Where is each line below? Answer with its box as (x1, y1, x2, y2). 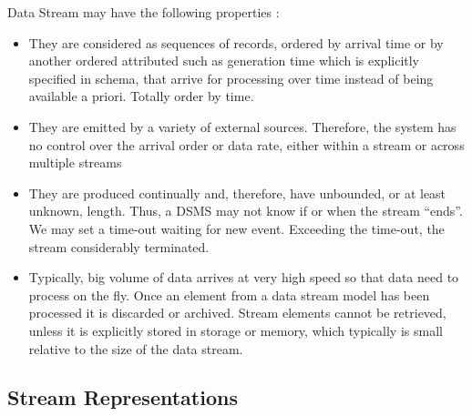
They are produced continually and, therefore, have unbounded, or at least (28, 183, 446, 202)
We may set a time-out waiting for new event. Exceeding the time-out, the (28, 218, 445, 238)
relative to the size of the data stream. (28, 339, 243, 358)
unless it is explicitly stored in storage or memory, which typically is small (28, 320, 443, 340)
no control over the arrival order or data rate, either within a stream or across (28, 135, 465, 154)
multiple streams (28, 153, 122, 172)
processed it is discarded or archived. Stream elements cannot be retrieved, (28, 303, 446, 322)
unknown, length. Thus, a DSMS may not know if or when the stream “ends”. (28, 201, 463, 220)
